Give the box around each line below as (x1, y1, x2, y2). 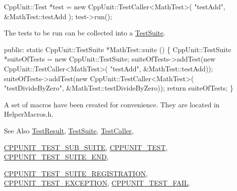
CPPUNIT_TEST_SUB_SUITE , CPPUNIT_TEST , (4, 142, 168, 152)
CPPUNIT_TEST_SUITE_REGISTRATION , (4, 168, 148, 178)
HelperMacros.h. (4, 109, 54, 119)
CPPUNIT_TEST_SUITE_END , (4, 152, 109, 162)
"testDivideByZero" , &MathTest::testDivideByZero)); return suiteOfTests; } (4, 83, 234, 93)
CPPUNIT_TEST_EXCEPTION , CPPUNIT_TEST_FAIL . (4, 178, 191, 188)
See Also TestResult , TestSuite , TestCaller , (4, 125, 134, 135)
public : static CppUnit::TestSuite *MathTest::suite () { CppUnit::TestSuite (4, 44, 232, 54)
